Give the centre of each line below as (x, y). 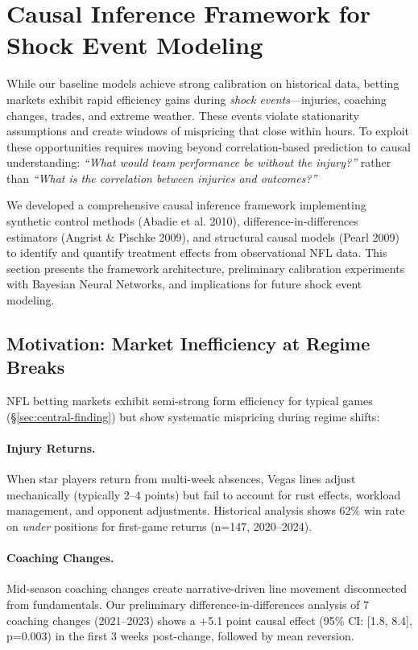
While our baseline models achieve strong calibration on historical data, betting (203, 83)
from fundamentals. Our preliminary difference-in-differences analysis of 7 (188, 604)
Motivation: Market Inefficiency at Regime (188, 344)
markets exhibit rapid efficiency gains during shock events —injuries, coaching (197, 99)
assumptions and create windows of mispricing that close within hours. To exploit (208, 131)
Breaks (36, 367)
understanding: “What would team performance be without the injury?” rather (199, 162)
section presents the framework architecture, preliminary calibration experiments (206, 268)
